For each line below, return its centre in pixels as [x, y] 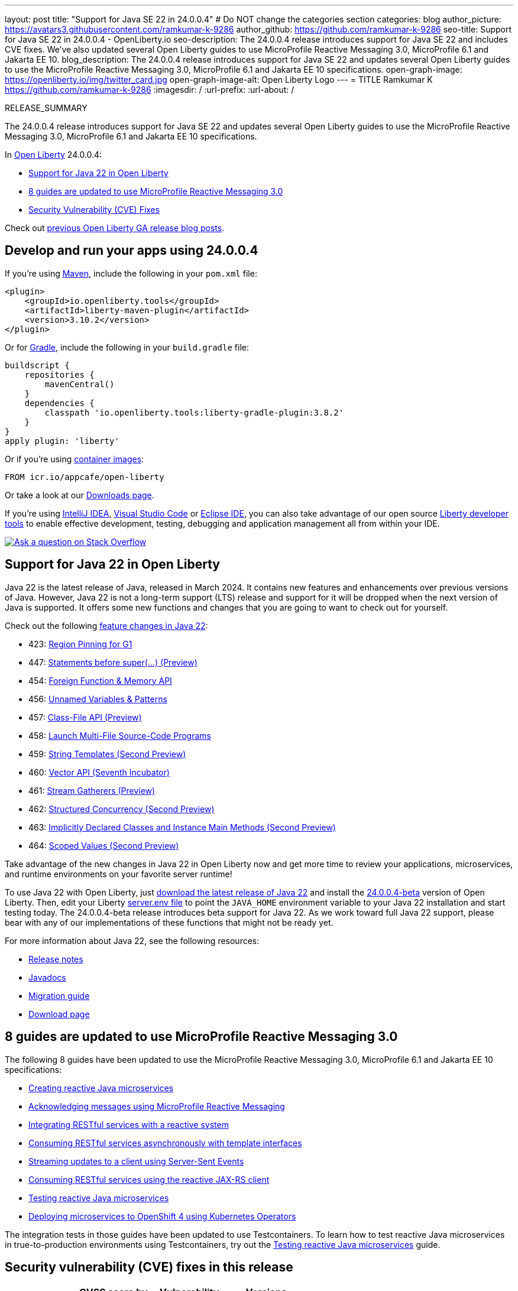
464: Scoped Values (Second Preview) [104, 845]
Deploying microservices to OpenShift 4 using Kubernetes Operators [162, 1216]
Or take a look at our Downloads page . [80, 495]
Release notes [56, 959]
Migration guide [59, 995]
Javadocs [47, 977]
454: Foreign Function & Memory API [100, 680]
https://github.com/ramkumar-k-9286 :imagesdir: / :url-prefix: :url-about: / [150, 90]
